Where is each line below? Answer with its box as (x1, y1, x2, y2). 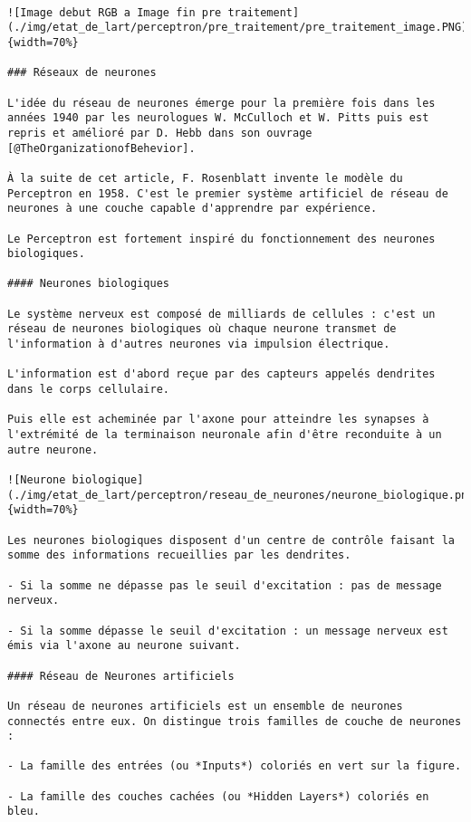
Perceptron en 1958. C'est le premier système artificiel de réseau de (7, 186, 448, 200)
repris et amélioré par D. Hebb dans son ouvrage (7, 126, 312, 139)
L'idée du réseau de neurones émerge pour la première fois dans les (7, 96, 436, 110)
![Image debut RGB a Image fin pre (7, 5, 222, 19)
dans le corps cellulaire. (7, 383, 169, 397)
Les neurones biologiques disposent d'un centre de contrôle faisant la (7, 533, 455, 547)
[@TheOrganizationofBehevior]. (7, 141, 196, 155)
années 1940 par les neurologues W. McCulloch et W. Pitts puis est (7, 111, 429, 125)
